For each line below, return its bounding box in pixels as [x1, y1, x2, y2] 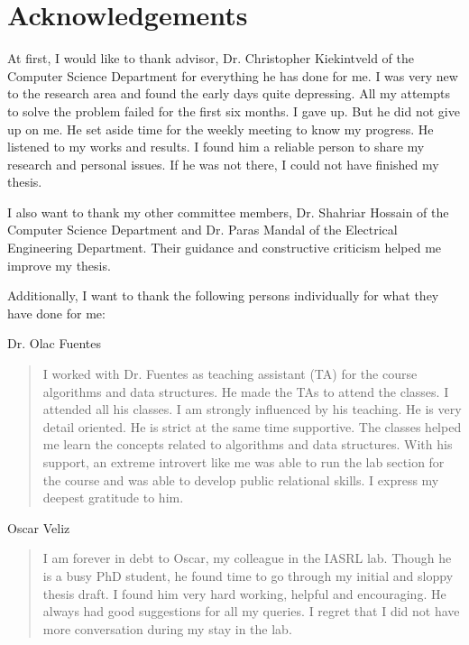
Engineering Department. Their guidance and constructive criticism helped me [7, 238, 442, 257]
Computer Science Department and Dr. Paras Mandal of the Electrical [7, 220, 398, 239]
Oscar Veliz [7, 518, 70, 537]
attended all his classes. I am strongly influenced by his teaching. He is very [42, 400, 462, 419]
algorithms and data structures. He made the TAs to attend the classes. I [42, 382, 449, 401]
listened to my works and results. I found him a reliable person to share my [7, 137, 425, 156]
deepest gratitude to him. [42, 488, 184, 507]
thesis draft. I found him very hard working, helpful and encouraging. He [42, 584, 446, 603]
